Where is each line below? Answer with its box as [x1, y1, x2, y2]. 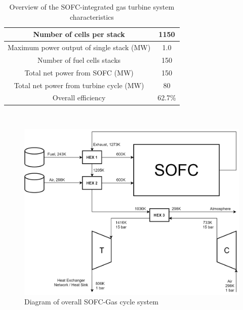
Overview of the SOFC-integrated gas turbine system [9, 2, 175, 12]
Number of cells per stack [33, 29, 125, 40]
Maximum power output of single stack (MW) [8, 42, 151, 53]
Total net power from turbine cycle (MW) [14, 80, 144, 90]
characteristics [69, 11, 114, 22]
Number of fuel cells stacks [37, 54, 121, 65]
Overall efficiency [52, 92, 106, 103]
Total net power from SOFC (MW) [24, 67, 134, 77]
